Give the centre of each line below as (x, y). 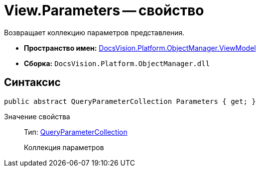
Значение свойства (37, 116)
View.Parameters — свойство (104, 10)
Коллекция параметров (64, 147)
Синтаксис (32, 83)
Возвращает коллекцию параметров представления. (94, 32)
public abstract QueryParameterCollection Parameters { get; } (130, 101)
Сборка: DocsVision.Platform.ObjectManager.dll (117, 63)
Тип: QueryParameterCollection (76, 132)
